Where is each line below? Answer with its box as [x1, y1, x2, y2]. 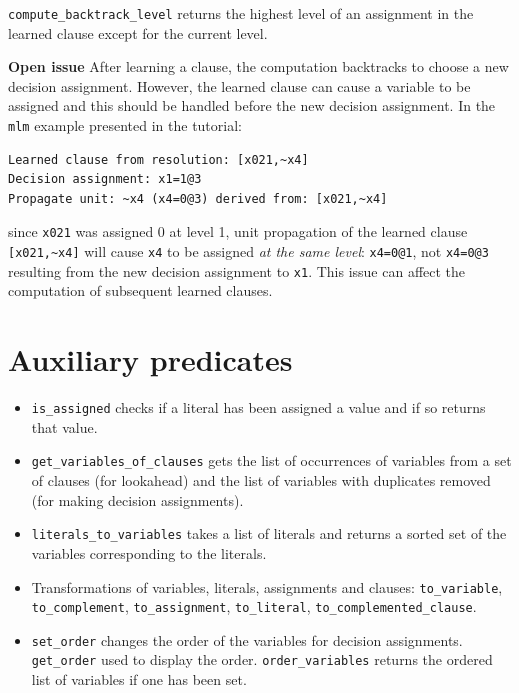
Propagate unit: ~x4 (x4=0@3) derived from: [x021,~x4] [8, 191, 388, 206]
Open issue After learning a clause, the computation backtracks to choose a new [8, 56, 509, 77]
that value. [31, 416, 98, 437]
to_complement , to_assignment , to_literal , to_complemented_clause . [31, 596, 477, 617]
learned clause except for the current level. [8, 22, 268, 43]
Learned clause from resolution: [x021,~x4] [8, 152, 309, 167]
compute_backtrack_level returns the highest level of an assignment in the [8, 3, 474, 23]
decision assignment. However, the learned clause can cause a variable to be [8, 75, 471, 96]
